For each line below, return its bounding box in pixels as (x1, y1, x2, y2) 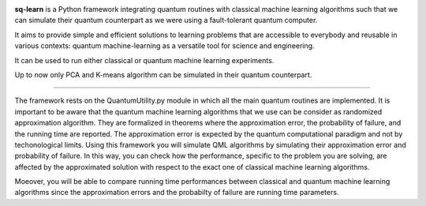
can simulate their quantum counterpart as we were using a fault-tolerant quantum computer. (14, 16, 318, 25)
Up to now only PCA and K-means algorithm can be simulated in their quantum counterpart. (14, 69, 312, 79)
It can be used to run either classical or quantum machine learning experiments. (14, 55, 275, 65)
